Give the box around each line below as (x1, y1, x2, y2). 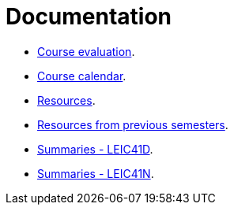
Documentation (6, 3, 172, 30)
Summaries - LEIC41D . (37, 142, 153, 156)
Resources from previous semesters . (37, 117, 228, 131)
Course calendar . (37, 68, 126, 83)
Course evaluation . (37, 44, 135, 58)
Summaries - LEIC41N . (37, 166, 154, 180)
